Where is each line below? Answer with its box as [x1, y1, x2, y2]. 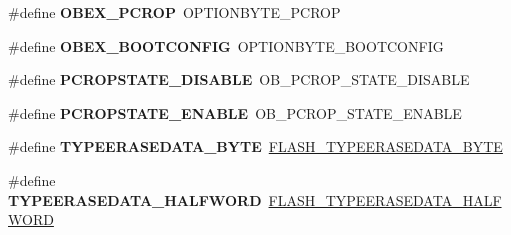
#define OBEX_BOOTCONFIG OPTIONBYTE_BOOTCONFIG [8, 35, 444, 56]
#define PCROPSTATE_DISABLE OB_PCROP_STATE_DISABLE [8, 69, 470, 90]
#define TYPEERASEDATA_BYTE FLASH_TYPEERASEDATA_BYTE [8, 136, 503, 157]
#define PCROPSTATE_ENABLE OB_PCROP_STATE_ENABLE [8, 102, 462, 123]
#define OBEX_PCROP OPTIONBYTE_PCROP [8, 2, 341, 22]
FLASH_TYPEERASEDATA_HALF [268, 189, 502, 210]
